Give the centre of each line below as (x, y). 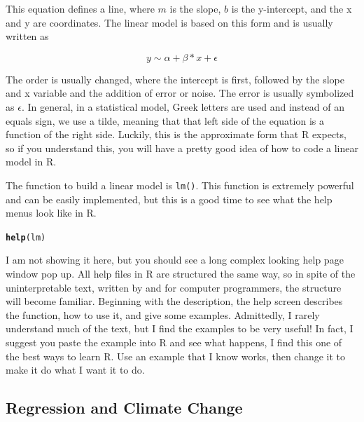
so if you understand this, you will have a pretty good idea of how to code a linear (182, 148)
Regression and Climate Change (124, 408)
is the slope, (195, 8)
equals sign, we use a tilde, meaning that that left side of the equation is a (165, 120)
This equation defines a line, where (80, 8)
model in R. (31, 162)
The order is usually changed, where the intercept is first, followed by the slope (175, 79)
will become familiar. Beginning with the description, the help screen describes (174, 301)
